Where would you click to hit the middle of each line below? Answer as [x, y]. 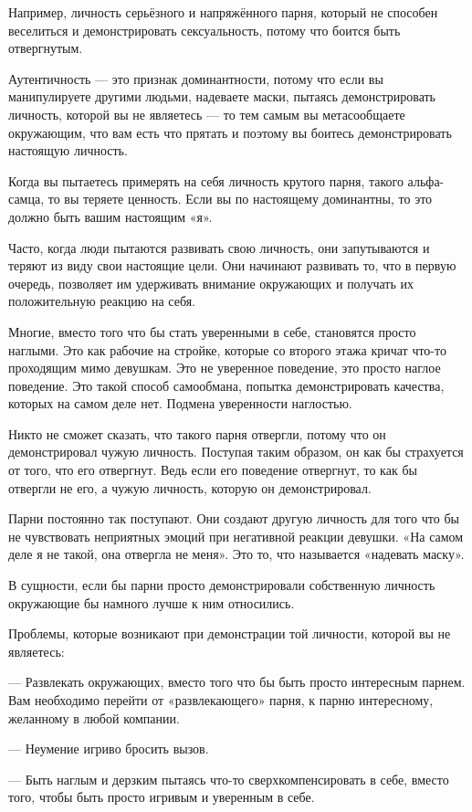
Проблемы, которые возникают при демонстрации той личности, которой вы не [230, 633]
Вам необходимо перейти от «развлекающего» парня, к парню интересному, [221, 700]
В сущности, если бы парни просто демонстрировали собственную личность [222, 585]
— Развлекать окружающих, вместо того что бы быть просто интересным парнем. [237, 682]
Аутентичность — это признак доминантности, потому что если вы [196, 78]
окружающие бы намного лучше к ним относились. [152, 602]
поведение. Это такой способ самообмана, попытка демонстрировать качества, [226, 385]
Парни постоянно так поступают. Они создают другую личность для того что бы [234, 518]
